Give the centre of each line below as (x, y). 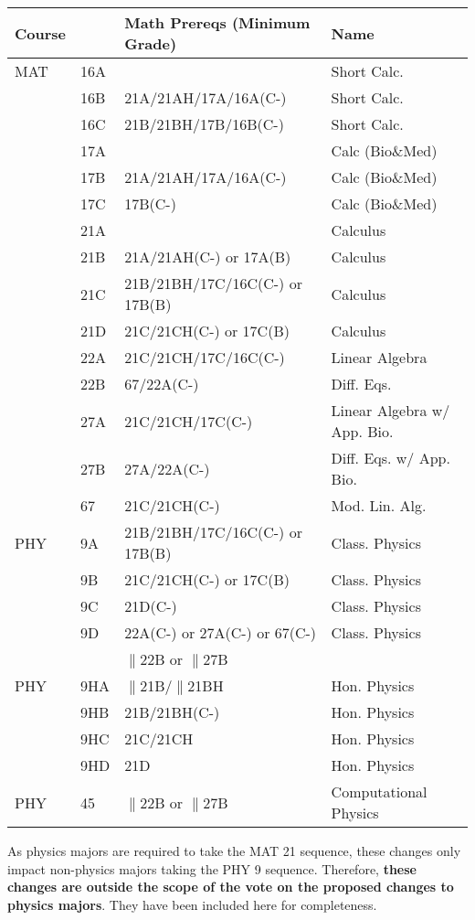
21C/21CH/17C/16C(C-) (205, 357)
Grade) (151, 43)
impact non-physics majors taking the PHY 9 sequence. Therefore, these (212, 868)
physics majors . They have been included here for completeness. (192, 904)
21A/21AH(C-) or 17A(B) (208, 257)
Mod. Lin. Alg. (379, 505)
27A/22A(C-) (167, 468)
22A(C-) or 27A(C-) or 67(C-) (221, 632)
